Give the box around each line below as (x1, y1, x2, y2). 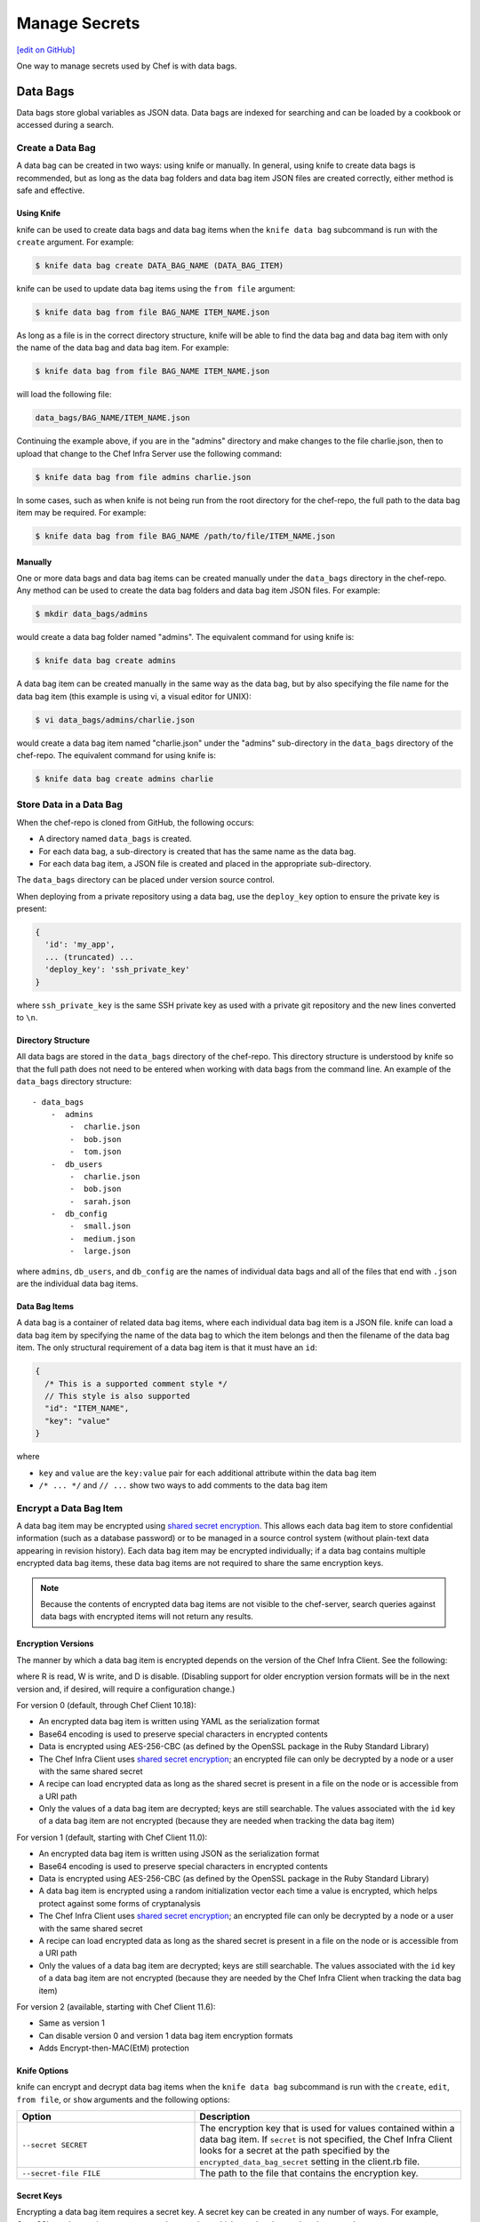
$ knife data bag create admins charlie (35, 773, 213, 784)
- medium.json (69, 1234, 136, 1243)
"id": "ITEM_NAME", (44, 1403, 130, 1413)
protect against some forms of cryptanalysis (38, 1898, 201, 1908)
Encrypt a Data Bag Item (16, 1502, 124, 1515)
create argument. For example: (16, 236, 134, 247)
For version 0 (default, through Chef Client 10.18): (16, 1699, 197, 1710)
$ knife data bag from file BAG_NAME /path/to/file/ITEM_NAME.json (35, 531, 336, 541)
